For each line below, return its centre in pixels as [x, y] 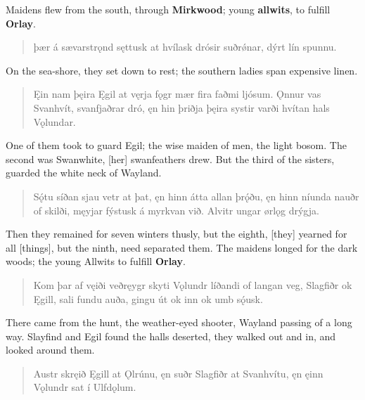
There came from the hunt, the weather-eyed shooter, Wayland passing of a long [179, 322]
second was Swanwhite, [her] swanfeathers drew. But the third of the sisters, [170, 159]
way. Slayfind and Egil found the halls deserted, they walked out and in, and [171, 336]
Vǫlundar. [55, 121]
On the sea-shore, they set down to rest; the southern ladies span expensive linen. [182, 70]
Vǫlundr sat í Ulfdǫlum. [85, 387]
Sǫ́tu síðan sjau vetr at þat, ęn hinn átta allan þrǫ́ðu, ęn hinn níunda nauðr [196, 196]
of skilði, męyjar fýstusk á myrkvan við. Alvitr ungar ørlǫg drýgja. [176, 210]
